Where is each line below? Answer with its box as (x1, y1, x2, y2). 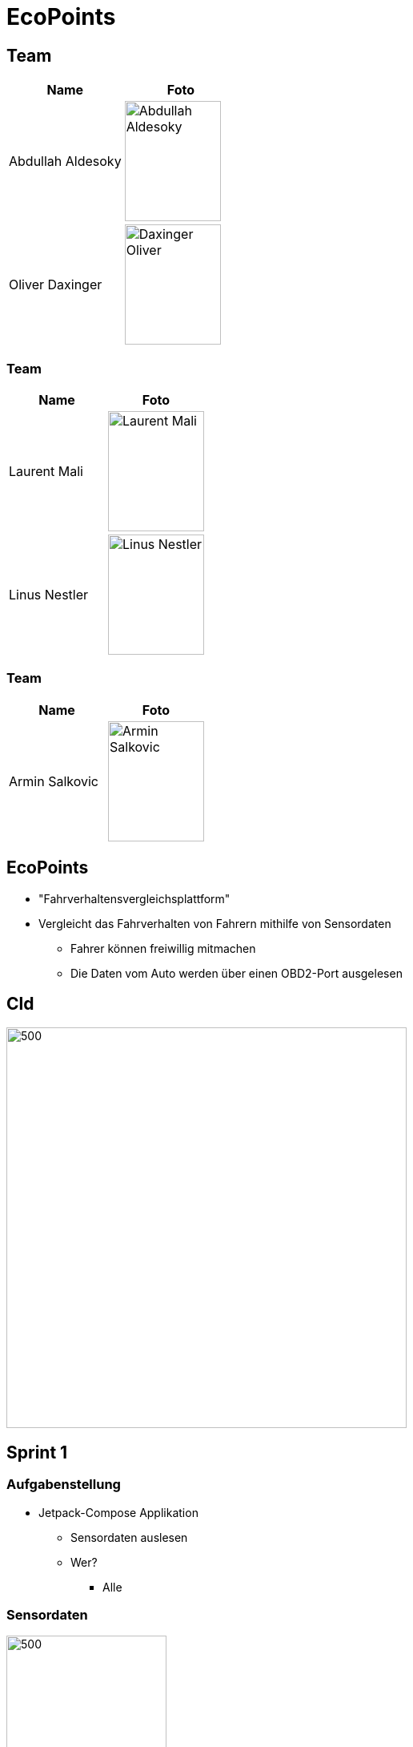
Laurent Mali (9, 462, 83, 479)
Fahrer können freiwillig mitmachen (70, 941, 256, 955)
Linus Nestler (9, 586, 89, 603)
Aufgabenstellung (6, 1476, 121, 1493)
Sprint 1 (6, 1442, 68, 1463)
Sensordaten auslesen (70, 1530, 188, 1544)
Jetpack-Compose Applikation (38, 1505, 198, 1519)
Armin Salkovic (9, 773, 98, 789)
